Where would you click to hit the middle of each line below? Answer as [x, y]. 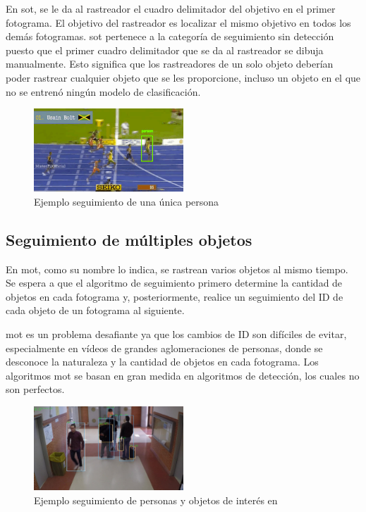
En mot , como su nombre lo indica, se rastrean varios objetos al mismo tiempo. [177, 269]
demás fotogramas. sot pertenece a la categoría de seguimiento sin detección [170, 36]
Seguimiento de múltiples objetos [129, 239]
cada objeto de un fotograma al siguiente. [95, 310]
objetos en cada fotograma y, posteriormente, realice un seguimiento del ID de [175, 296]
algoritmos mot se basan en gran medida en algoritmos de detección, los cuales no [183, 375]
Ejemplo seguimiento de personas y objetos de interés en [156, 500]
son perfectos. [35, 389]
